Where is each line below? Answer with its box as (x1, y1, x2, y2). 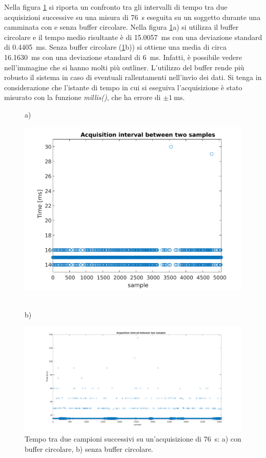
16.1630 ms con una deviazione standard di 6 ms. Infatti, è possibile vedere (4, 51, 242, 62)
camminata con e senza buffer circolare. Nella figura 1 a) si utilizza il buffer (4, 22, 239, 32)
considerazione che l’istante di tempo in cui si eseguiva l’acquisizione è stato (4, 82, 242, 92)
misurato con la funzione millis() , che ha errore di (4, 92, 161, 103)
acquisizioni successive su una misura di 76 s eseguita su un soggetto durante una (4, 11, 261, 22)
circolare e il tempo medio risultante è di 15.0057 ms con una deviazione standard (4, 31, 262, 42)
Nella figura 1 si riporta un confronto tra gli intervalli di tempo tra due (4, 2, 228, 12)
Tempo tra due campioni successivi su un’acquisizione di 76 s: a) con (25, 433, 241, 444)
